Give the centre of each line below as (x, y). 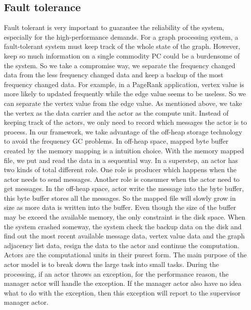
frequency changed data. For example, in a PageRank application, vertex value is (124, 84)
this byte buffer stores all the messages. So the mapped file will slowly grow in (120, 198)
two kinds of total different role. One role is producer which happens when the (120, 170)
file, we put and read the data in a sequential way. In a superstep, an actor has (121, 160)
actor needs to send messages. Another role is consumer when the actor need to (122, 179)
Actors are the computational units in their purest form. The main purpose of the (125, 255)
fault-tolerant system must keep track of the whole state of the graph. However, (122, 46)
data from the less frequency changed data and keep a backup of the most (114, 75)
